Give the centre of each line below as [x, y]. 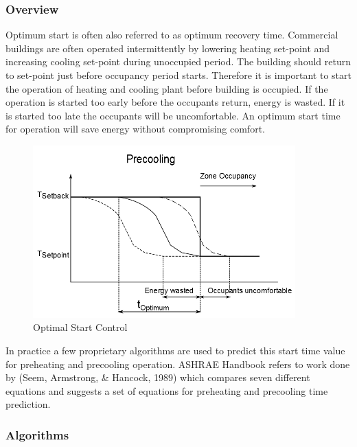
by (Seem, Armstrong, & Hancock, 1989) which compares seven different [158, 377]
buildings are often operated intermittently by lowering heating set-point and [168, 48]
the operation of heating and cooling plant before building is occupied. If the [167, 88]
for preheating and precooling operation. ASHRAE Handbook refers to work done [178, 364]
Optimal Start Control [80, 327]
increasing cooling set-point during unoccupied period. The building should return [178, 61]
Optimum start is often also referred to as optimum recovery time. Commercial [172, 35]
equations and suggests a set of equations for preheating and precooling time [167, 390]
